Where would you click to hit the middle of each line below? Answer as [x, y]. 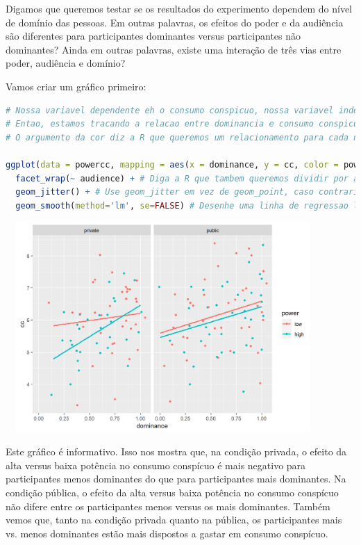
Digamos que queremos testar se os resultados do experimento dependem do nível [179, 8]
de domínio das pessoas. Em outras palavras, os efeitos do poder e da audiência [175, 22]
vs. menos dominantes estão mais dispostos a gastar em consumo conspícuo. [167, 533]
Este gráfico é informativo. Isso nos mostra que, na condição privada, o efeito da [176, 452]
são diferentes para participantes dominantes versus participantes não [153, 36]
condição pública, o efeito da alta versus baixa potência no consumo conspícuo [172, 493]
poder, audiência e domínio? [66, 63]
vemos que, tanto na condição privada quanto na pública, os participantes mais [174, 520]
